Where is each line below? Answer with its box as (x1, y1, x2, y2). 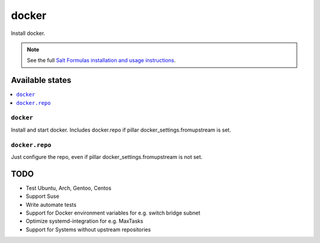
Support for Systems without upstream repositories (25, 226, 151, 233)
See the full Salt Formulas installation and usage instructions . (27, 57, 176, 64)
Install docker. (11, 30, 46, 37)
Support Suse (25, 193, 59, 200)
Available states (11, 75, 72, 85)
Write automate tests (25, 201, 77, 208)
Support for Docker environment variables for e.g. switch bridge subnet (25, 209, 201, 216)
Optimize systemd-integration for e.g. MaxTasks (25, 218, 143, 225)
